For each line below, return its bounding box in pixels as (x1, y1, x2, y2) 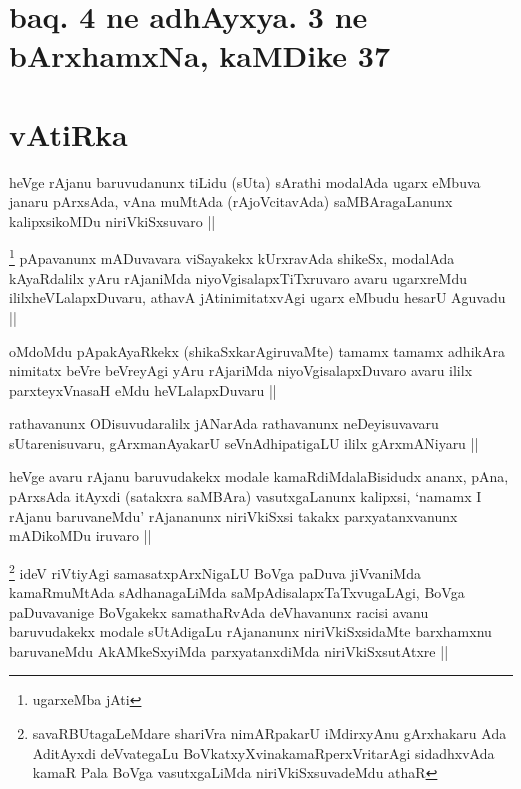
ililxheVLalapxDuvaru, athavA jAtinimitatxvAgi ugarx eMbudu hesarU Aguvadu (9, 287, 506, 308)
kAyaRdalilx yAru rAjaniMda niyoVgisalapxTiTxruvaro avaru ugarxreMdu (9, 267, 467, 288)
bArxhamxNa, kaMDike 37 (9, 35, 390, 76)
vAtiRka (9, 113, 128, 154)
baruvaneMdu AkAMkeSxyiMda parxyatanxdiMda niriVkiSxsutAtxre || (9, 640, 449, 661)
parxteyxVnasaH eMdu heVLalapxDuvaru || (9, 379, 277, 400)
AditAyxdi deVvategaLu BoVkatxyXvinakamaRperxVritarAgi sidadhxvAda (32, 742, 495, 763)
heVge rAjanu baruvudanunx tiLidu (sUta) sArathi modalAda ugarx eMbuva (9, 171, 481, 192)
